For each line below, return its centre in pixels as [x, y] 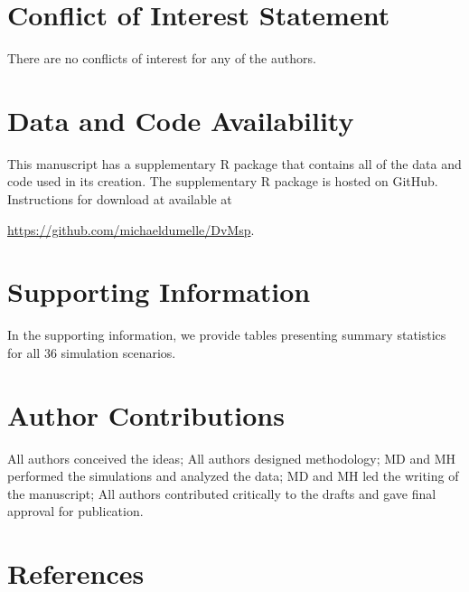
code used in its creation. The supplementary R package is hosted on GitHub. [223, 181]
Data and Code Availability [181, 120]
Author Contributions [146, 414]
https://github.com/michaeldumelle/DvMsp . [131, 229]
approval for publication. [75, 511]
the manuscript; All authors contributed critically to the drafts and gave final [222, 493]
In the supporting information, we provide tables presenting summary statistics [227, 335]
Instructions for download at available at [120, 199]
